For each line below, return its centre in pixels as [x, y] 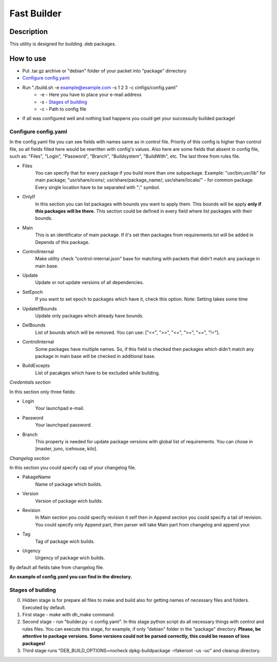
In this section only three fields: [43, 392]
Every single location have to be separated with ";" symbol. [98, 187]
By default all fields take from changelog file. [57, 567]
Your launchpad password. [64, 425]
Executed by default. [44, 607]
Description [29, 32]
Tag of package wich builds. [65, 541]
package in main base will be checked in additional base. [95, 356]
